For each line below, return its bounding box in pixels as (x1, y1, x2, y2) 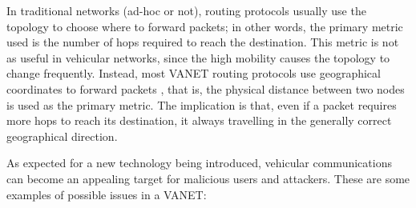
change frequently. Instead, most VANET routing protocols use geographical (6, 65, 381, 82)
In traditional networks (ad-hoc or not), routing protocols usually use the (6, 2, 366, 18)
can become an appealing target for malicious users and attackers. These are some (6, 170, 410, 186)
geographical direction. (6, 127, 118, 144)
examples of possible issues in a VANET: (6, 186, 207, 202)
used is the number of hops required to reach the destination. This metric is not (6, 34, 399, 50)
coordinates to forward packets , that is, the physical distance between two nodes (6, 80, 405, 97)
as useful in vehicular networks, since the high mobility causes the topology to (6, 49, 390, 66)
